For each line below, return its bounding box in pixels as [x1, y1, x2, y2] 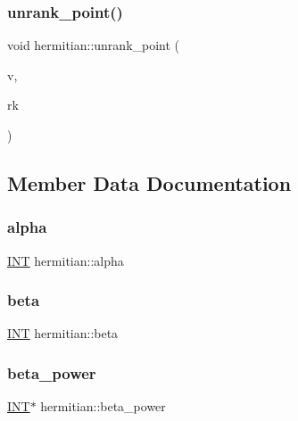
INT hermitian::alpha [7, 251, 124, 269]
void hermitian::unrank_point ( [7, 36, 180, 54]
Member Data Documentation [7, 169, 292, 196]
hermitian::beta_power [40, 397, 166, 416]
